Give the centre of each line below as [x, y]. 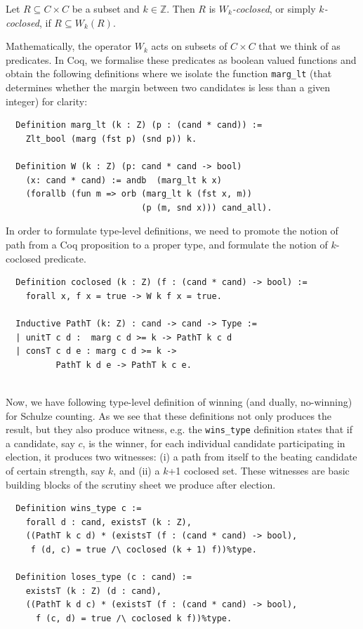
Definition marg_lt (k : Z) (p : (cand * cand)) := [139, 125]
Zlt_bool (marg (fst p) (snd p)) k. [111, 139]
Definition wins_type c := [79, 509]
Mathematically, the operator [68, 46]
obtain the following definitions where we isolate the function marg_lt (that [169, 73]
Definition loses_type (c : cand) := [104, 577]
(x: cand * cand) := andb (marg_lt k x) [124, 180]
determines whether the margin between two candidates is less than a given [168, 87]
